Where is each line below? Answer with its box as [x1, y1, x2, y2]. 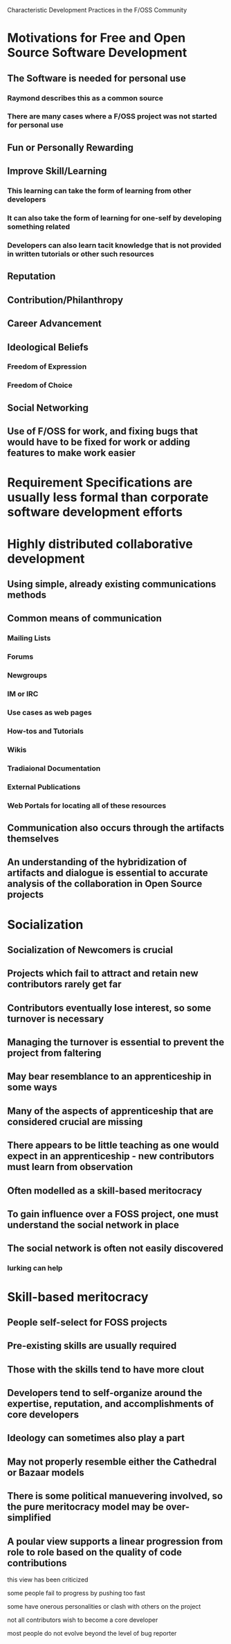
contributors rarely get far [7, 978, 122, 990]
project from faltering [7, 1048, 102, 1059]
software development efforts [7, 504, 183, 520]
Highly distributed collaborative [7, 536, 194, 551]
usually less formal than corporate [7, 490, 209, 505]
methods [7, 589, 47, 601]
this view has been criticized [7, 1575, 89, 1584]
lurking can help [7, 1264, 63, 1273]
